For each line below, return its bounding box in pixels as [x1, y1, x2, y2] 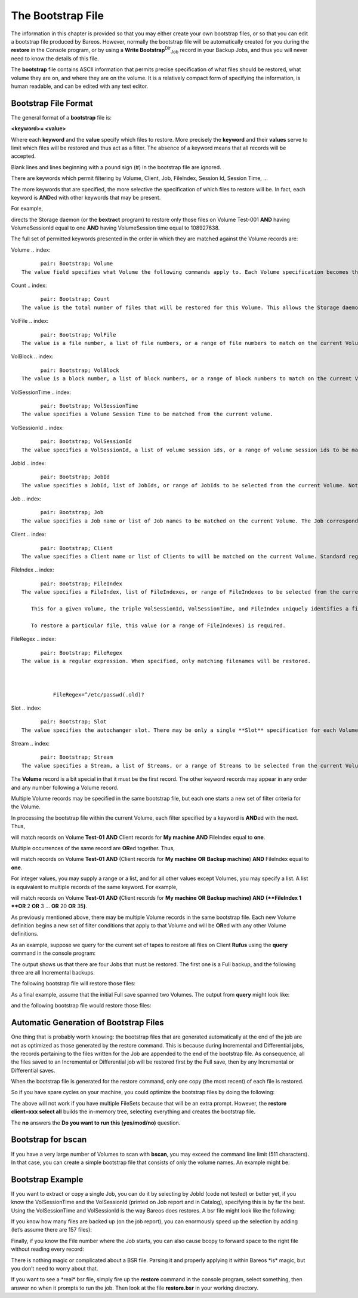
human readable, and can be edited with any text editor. [11, 83, 149, 90]
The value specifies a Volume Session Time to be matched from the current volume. [21, 411, 274, 418]
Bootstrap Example [11, 1174, 84, 1184]
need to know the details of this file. [11, 54, 99, 62]
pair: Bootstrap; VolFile [40, 331, 116, 338]
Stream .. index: [11, 740, 50, 747]
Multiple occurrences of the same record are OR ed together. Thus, [11, 844, 175, 851]
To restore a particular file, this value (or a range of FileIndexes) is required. [30, 622, 286, 629]
